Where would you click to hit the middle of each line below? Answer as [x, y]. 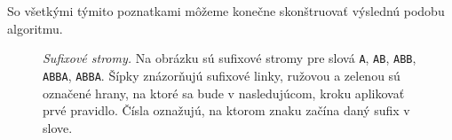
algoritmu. [35, 28]
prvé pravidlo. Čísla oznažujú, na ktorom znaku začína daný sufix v [226, 110]
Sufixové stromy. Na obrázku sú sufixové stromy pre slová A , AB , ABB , [230, 58]
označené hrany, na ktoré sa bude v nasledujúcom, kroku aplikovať [224, 93]
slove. [58, 127]
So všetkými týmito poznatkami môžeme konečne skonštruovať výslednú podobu [226, 11]
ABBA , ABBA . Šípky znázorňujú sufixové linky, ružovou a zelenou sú [222, 75]
